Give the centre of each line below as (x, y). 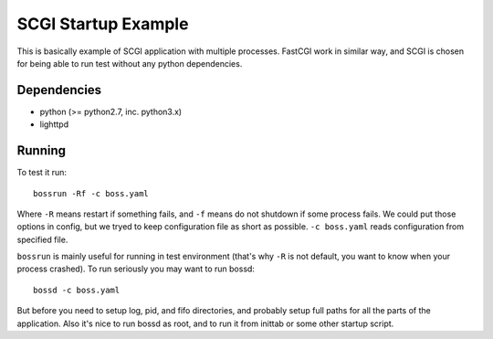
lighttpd (54, 124)
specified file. (42, 239)
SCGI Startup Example (103, 24)
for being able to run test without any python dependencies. (130, 63)
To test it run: (42, 173)
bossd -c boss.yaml (77, 290)
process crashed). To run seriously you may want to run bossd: (136, 269)
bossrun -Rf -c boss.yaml (91, 193)
